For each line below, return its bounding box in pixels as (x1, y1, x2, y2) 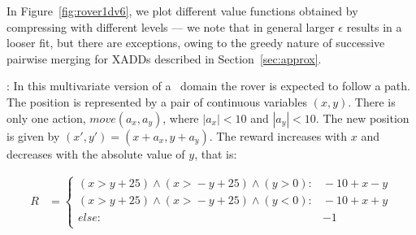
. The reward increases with (209, 127, 348, 144)
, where (162, 109, 199, 126)
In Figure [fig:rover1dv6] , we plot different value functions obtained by (6, 2, 358, 19)
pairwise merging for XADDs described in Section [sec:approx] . (6, 50, 322, 67)
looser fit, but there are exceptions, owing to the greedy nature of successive (6, 34, 385, 51)
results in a (346, 18, 402, 35)
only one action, (6, 109, 86, 126)
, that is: (194, 145, 237, 162)
